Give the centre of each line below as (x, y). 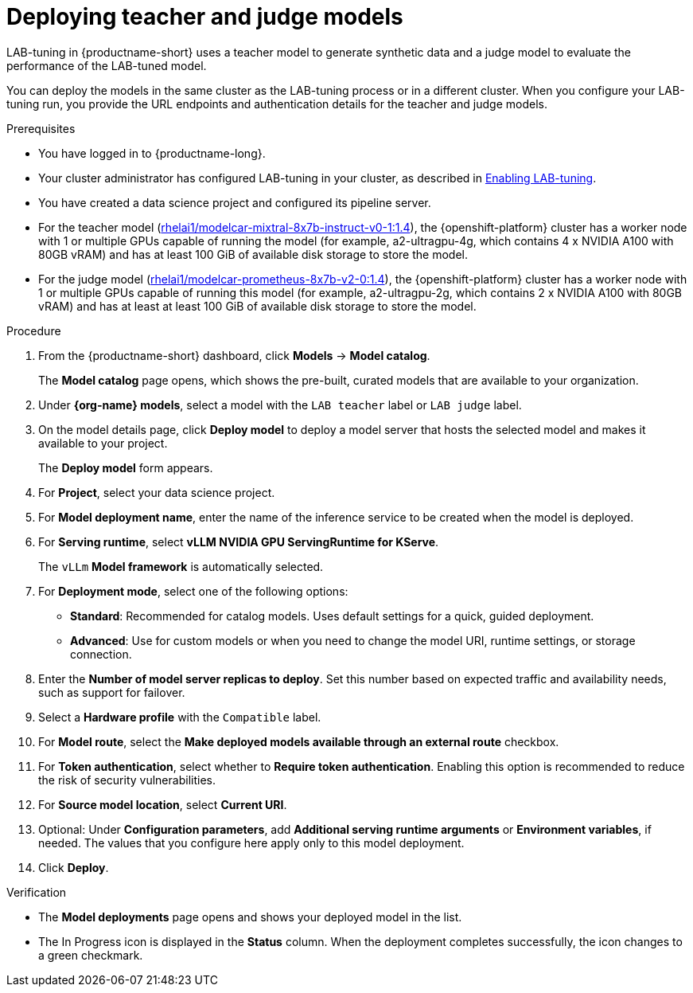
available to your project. (103, 443)
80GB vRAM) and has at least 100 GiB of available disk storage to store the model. (253, 254)
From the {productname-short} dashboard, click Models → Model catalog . (234, 355)
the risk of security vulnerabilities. (127, 780)
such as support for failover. (112, 692)
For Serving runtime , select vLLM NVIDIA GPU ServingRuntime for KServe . (239, 541)
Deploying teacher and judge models (205, 17)
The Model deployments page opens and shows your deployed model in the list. (250, 917)
